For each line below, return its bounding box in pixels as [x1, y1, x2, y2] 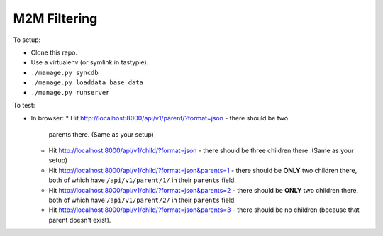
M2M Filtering [13, 11, 98, 26]
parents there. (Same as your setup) [48, 130, 154, 138]
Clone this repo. [30, 48, 78, 57]
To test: [13, 101, 35, 109]
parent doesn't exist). [48, 215, 111, 224]
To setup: [13, 35, 41, 44]
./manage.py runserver [30, 89, 110, 96]
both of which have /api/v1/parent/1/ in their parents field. [48, 176, 237, 184]
